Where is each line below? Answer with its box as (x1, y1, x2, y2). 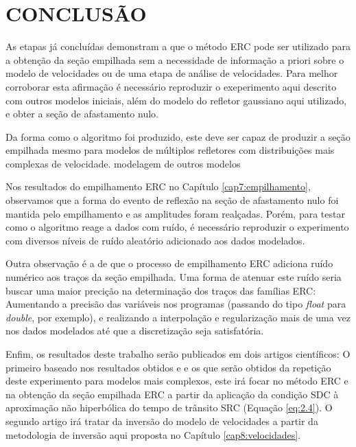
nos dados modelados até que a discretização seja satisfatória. (5, 323, 264, 338)
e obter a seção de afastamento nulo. (5, 106, 158, 121)
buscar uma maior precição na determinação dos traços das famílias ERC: (5, 283, 316, 297)
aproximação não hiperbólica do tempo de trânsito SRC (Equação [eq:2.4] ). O (5, 400, 333, 415)
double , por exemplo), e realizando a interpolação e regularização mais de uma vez (5, 310, 351, 324)
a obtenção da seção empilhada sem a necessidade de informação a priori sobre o (5, 52, 344, 67)
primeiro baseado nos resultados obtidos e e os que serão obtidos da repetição (5, 360, 331, 374)
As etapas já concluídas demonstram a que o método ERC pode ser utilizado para (5, 39, 351, 54)
